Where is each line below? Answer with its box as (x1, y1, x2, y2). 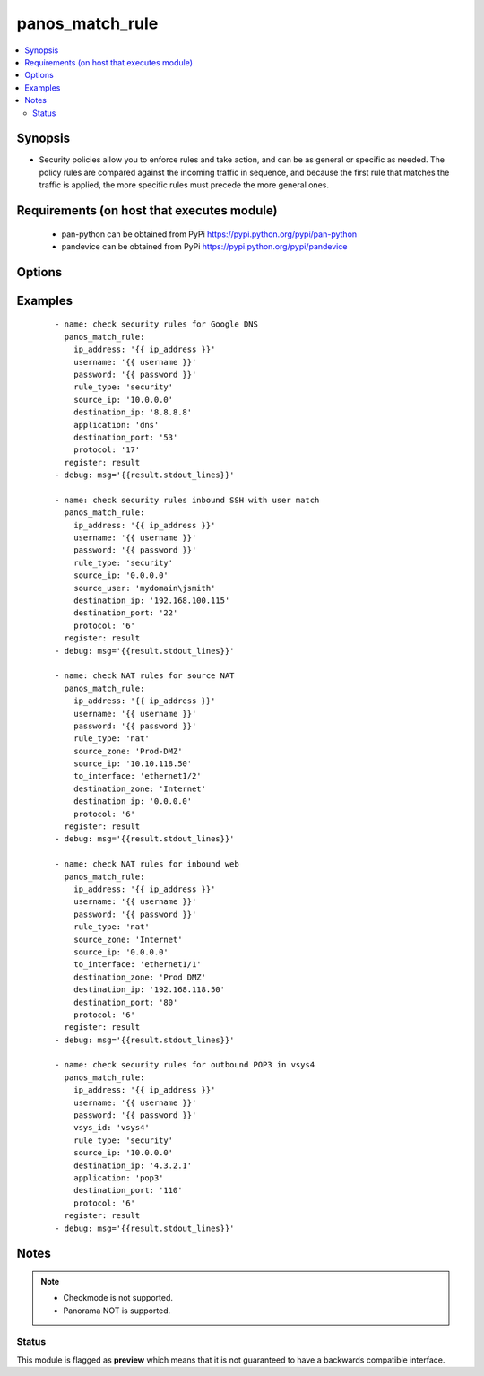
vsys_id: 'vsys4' (73, 1122, 150, 1133)
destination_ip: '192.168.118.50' (73, 985, 226, 995)
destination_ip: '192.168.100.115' (73, 596, 230, 605)
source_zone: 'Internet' (73, 934, 183, 945)
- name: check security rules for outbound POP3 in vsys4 (55, 1059, 315, 1070)
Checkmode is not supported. (63, 1293, 174, 1303)
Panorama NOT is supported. (63, 1305, 171, 1316)
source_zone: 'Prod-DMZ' (73, 745, 183, 756)
